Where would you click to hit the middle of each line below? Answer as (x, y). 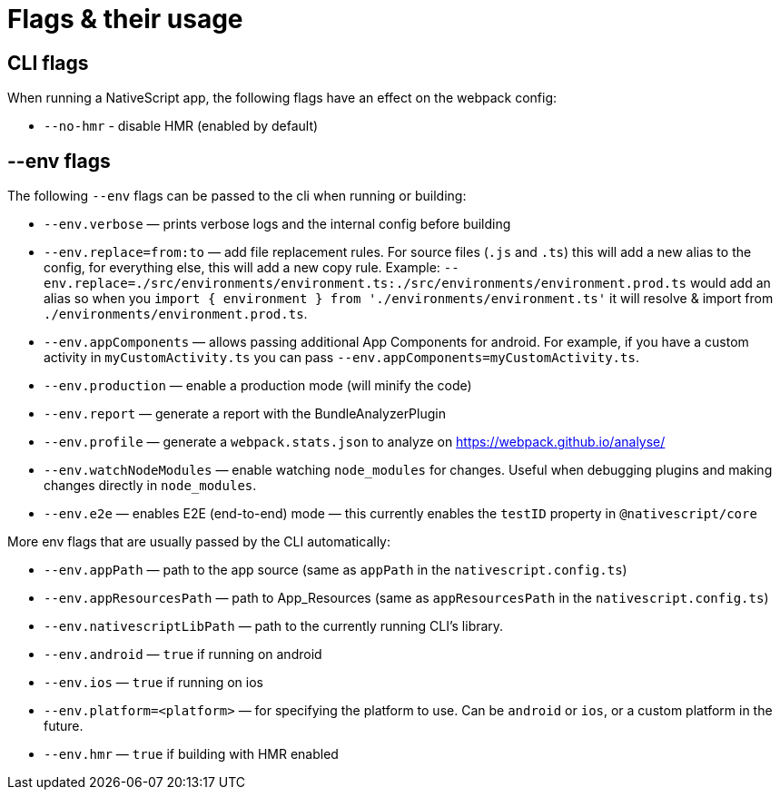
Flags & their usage (125, 19)
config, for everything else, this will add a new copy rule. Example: (242, 268)
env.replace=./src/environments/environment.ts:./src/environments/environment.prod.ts (365, 284)
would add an (730, 283)
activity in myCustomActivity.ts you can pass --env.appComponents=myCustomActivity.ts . (341, 358)
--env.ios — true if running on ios (153, 683)
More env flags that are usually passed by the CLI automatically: (199, 542)
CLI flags (48, 63)
